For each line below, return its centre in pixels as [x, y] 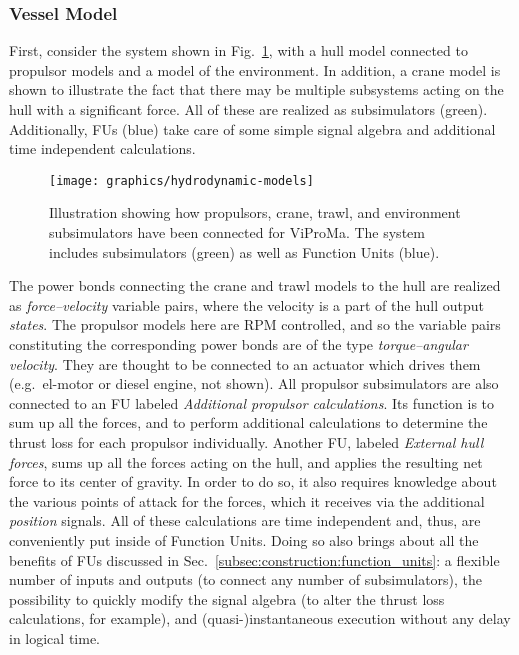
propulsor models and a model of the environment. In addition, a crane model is [255, 69]
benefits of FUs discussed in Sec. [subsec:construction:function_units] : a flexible [254, 559]
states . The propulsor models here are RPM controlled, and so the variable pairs [255, 324]
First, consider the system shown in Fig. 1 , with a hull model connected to [238, 50]
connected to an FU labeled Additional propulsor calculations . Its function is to [252, 402]
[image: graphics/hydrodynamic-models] [181, 180]
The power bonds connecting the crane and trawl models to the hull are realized [255, 285]
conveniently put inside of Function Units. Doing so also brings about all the [244, 539]
